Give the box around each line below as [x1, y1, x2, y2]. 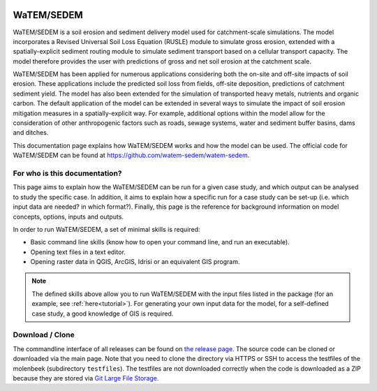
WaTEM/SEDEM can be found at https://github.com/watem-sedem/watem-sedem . [13, 151, 250, 160]
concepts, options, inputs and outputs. [13, 212, 124, 221]
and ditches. [13, 128, 49, 137]
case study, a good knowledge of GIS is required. [31, 309, 174, 318]
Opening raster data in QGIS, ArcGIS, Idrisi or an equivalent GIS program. [30, 258, 240, 266]
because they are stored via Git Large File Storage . [13, 374, 159, 382]
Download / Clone [13, 330, 75, 340]
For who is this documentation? [13, 168, 122, 178]
